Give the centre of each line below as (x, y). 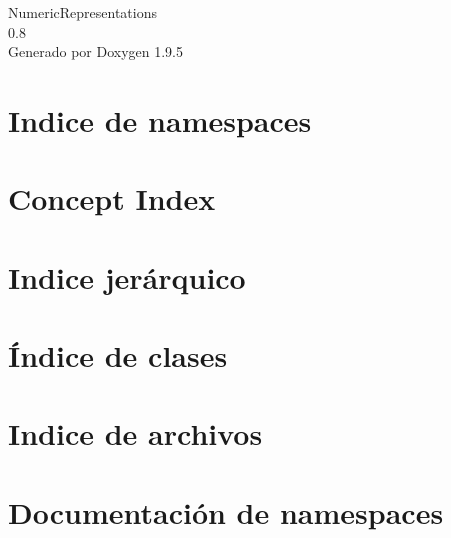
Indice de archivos (135, 433)
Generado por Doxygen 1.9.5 (95, 51)
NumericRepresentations (82, 12)
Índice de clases (118, 355)
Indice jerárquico (127, 276)
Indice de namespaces (160, 119)
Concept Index (112, 198)
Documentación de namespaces (226, 511)
